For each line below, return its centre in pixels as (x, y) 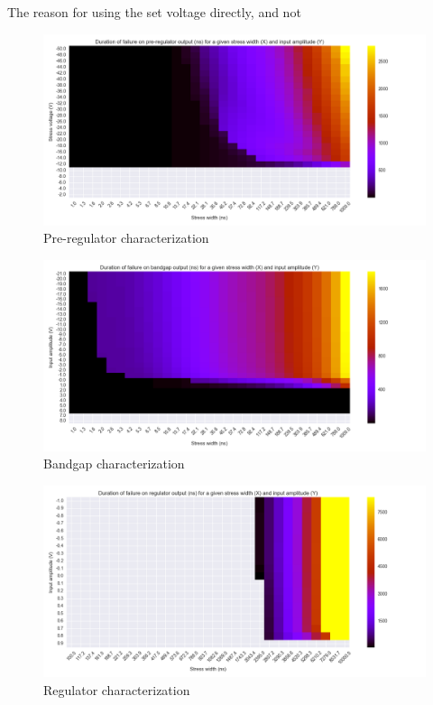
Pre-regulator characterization (126, 238)
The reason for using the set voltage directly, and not (154, 12)
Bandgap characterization (114, 464)
